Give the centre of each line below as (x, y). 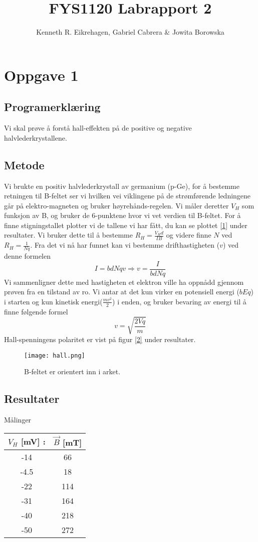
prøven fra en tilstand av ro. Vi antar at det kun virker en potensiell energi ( (122, 292)
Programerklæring (52, 107)
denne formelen (27, 256)
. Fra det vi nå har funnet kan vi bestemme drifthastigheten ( (125, 245)
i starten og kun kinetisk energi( (53, 301)
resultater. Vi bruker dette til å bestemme (68, 235)
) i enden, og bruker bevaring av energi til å (179, 301)
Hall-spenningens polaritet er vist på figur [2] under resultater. (100, 339)
